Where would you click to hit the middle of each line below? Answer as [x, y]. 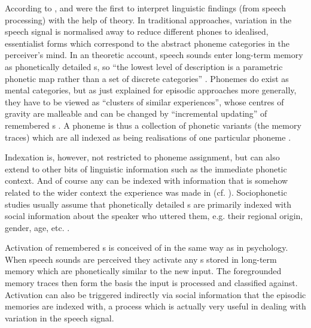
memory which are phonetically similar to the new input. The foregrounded [143, 271]
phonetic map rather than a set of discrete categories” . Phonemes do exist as [147, 78]
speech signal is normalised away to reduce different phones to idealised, [137, 31]
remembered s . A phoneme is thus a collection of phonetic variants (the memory [153, 125]
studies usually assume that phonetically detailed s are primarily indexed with [148, 204]
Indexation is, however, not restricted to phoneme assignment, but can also [142, 157]
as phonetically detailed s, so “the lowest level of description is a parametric [144, 66]
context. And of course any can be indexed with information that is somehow [147, 180]
